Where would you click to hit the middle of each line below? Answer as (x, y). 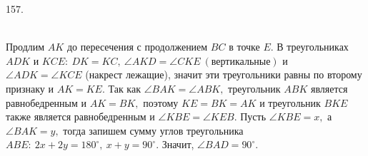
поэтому (161, 102)
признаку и (30, 88)
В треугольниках (313, 47)
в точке (244, 47)
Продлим (25, 47)
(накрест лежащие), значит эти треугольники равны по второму (224, 74)
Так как (124, 88)
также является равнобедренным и (80, 116)
